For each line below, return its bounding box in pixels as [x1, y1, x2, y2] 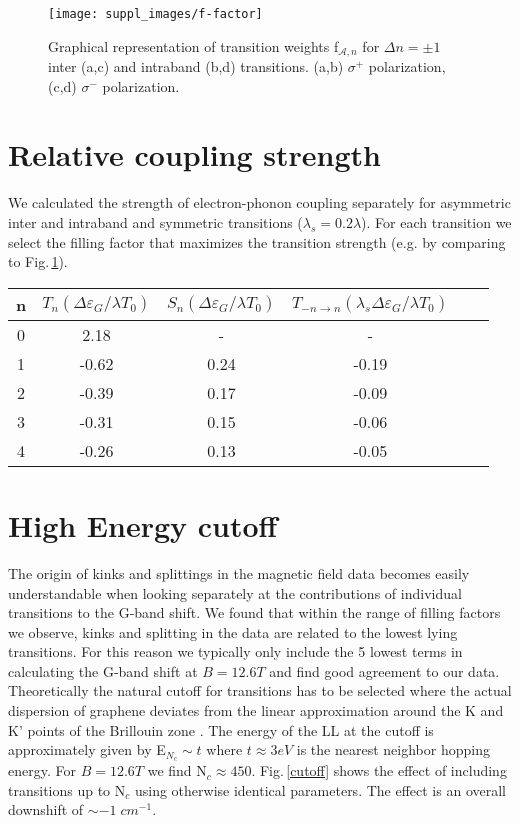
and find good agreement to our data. [269, 660, 500, 681]
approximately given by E [8, 739, 166, 760]
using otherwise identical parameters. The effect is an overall [134, 779, 506, 800]
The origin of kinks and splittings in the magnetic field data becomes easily [8, 562, 470, 583]
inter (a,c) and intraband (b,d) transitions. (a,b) [48, 56, 344, 77]
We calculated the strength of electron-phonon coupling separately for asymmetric [8, 192, 511, 213]
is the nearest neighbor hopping [296, 739, 490, 760]
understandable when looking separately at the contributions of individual [8, 582, 462, 603]
